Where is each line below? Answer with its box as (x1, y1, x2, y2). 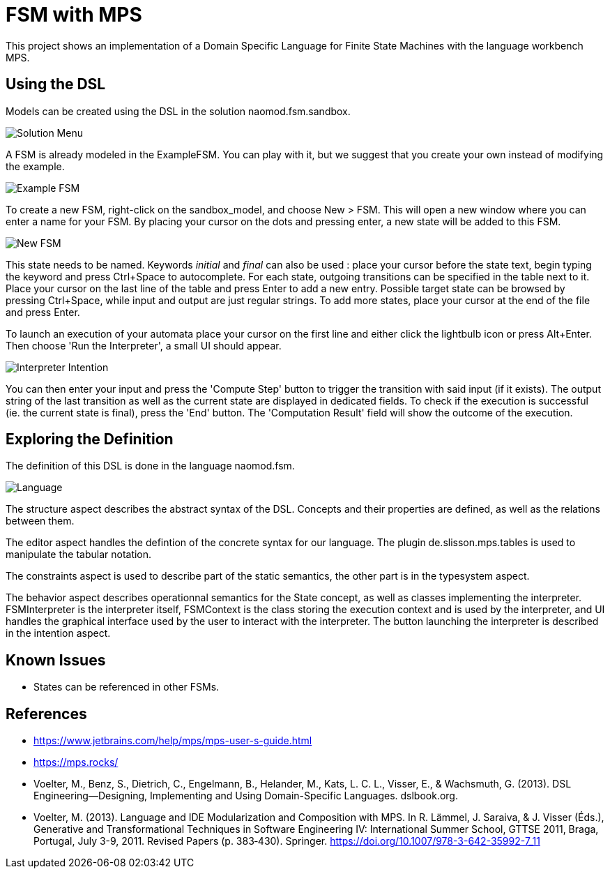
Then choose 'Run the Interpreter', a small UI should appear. (6, 339, 282, 352)
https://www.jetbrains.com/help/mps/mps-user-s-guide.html (33, 734, 312, 747)
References (6, 705, 87, 723)
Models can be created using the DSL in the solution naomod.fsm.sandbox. (6, 105, 351, 117)
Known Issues (6, 651, 106, 669)
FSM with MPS (6, 3, 142, 27)
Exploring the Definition (6, 430, 174, 449)
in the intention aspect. (6, 627, 111, 640)
